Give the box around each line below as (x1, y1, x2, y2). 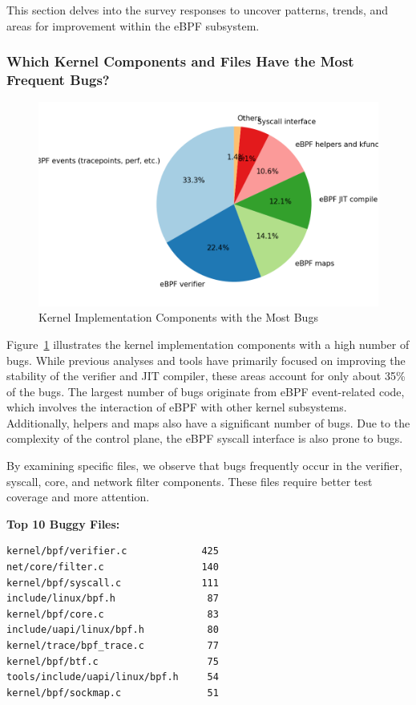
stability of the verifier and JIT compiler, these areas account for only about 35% (6, 367, 406, 384)
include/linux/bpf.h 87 (6, 593, 219, 605)
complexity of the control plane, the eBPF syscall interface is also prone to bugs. (6, 430, 403, 447)
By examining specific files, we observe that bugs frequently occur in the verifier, (6, 457, 402, 474)
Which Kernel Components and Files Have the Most (6, 51, 354, 71)
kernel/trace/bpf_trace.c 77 (6, 640, 219, 651)
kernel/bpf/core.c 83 (6, 608, 219, 620)
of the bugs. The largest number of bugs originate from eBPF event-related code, (6, 383, 405, 399)
